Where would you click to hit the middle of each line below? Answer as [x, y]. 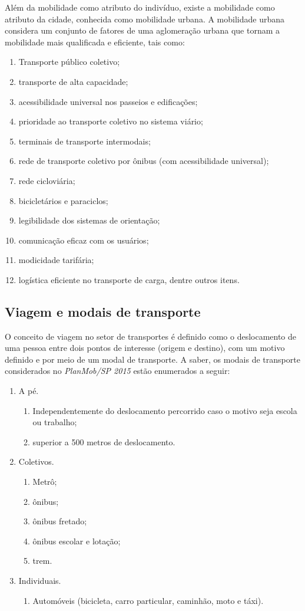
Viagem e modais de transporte [103, 311]
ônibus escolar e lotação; [77, 541]
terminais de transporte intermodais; [84, 141]
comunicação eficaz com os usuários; [84, 240]
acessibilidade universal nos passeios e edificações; [108, 101]
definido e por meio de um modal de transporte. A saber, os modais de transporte [152, 359]
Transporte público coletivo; [69, 62]
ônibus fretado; [60, 521]
